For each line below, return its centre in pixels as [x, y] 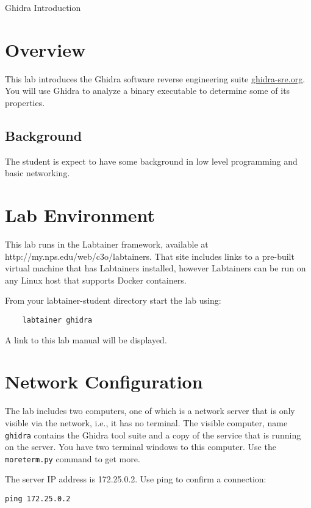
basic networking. [38, 173]
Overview [45, 49]
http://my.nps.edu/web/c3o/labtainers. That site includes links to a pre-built [150, 256]
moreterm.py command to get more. [73, 458]
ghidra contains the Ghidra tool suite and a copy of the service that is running [153, 435]
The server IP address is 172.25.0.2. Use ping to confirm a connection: [136, 479]
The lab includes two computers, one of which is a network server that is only [150, 411]
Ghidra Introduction [43, 7]
